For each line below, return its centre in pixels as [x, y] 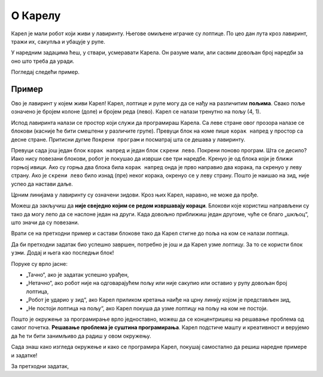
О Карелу [36, 16]
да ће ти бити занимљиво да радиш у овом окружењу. [81, 336]
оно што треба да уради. [43, 61]
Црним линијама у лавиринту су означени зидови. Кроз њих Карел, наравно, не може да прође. [135, 195]
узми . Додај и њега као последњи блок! [63, 253]
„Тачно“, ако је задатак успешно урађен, [77, 275]
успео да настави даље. [42, 184]
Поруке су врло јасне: [39, 263]
